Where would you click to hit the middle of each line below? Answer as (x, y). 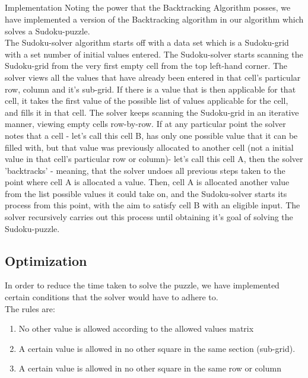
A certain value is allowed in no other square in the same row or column (150, 368)
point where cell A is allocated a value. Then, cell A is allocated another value (147, 182)
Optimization (46, 260)
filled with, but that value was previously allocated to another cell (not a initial (149, 147)
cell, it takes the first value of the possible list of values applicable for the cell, (147, 101)
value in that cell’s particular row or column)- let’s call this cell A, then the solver (154, 159)
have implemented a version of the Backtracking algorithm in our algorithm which (154, 19)
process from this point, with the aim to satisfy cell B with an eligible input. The (153, 205)
